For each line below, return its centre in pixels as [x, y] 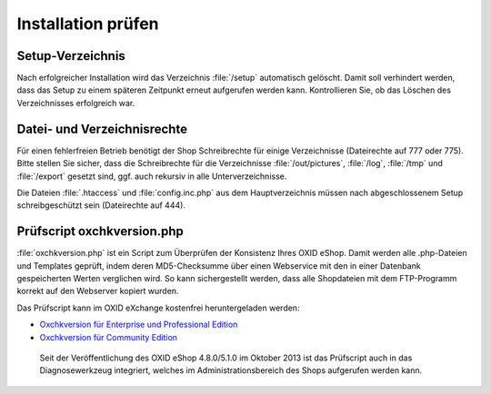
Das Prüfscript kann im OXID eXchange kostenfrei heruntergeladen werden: [158, 308]
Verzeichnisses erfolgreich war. [76, 103]
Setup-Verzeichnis [71, 56]
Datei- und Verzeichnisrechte [102, 128]
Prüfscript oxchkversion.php [100, 231]
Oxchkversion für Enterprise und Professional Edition [139, 325]
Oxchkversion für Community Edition [108, 337]
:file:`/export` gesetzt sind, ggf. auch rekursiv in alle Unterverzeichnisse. [152, 176]
